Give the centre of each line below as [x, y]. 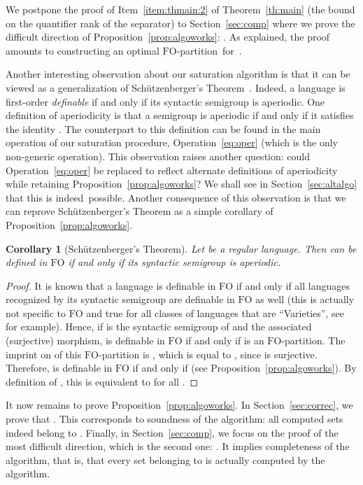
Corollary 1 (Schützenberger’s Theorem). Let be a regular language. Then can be [181, 248]
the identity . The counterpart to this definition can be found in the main [163, 128]
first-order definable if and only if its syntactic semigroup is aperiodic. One [165, 101]
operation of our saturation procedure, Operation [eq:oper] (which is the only [172, 142]
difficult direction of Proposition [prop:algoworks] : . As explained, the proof [168, 37]
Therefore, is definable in [59, 368]
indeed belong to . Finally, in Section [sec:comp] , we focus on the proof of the [172, 432]
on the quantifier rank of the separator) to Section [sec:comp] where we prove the [180, 23]
